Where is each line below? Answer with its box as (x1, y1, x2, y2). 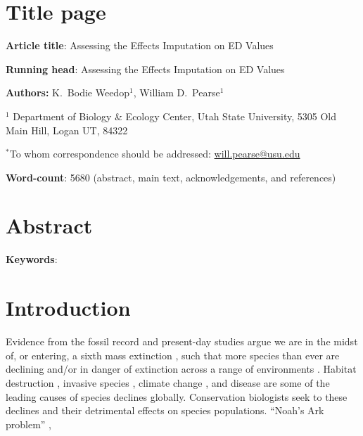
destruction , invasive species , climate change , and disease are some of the (6, 375, 330, 390)
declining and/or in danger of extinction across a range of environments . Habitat (6, 361, 357, 376)
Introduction (6, 293, 131, 322)
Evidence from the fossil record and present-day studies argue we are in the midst (6, 334, 358, 349)
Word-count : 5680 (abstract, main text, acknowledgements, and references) (6, 169, 336, 184)
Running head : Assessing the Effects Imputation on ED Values (6, 61, 285, 76)
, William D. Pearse (133, 85, 220, 100)
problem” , (6, 416, 52, 431)
